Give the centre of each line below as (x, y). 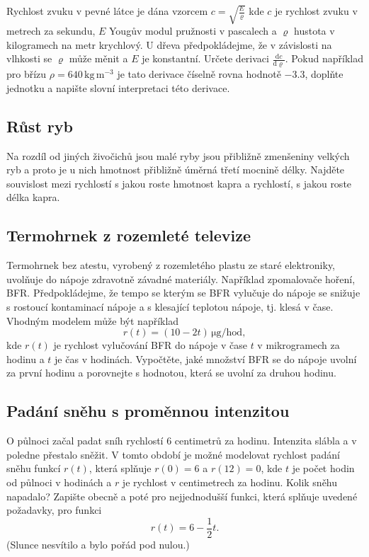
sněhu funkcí (34, 468)
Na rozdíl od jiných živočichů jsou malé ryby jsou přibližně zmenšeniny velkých (178, 155)
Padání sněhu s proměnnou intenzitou (148, 411)
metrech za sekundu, (51, 31)
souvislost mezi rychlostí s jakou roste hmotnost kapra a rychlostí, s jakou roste (179, 183)
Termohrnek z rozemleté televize (129, 235)
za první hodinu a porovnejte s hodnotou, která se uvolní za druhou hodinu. (171, 373)
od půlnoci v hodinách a (59, 482)
